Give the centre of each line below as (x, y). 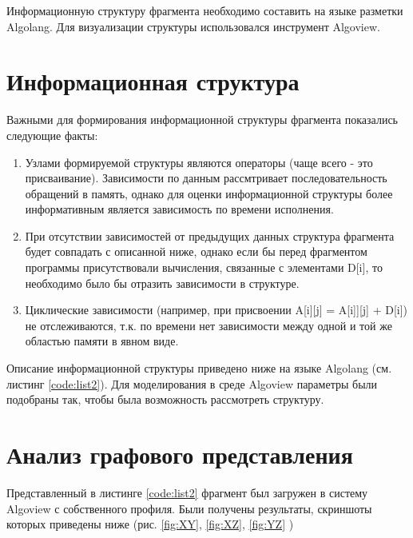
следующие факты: (52, 135)
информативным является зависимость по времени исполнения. (179, 209)
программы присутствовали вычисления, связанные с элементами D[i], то (204, 267)
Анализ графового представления (180, 454)
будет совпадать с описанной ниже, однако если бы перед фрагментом (196, 251)
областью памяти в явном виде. (102, 341)
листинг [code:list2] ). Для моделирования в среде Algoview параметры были (192, 383)
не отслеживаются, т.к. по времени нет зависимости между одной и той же (208, 325)
